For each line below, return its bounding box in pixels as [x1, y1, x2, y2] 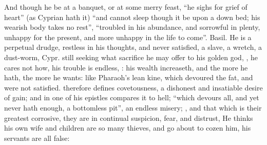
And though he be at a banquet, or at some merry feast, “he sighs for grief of [4, 2, 247, 12]
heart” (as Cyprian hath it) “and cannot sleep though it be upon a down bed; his [4, 11, 260, 22]
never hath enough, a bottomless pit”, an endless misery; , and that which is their [4, 102, 262, 113]
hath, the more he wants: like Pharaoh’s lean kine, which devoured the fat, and [4, 72, 253, 83]
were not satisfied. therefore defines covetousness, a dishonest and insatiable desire [4, 82, 263, 93]
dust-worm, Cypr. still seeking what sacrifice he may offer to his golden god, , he [4, 51, 258, 62]
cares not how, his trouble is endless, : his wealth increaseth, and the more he [4, 62, 248, 72]
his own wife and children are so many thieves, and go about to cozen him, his [4, 122, 251, 133]
